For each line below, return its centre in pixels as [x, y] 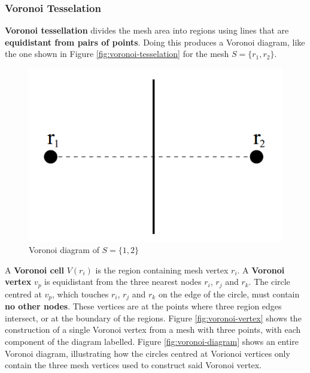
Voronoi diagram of [64, 250]
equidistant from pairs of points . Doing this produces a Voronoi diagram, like [155, 42]
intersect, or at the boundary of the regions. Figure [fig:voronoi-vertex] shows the [153, 318]
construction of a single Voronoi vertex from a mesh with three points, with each [153, 330]
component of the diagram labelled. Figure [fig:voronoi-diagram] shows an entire [152, 342]
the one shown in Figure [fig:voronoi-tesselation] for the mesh [117, 54]
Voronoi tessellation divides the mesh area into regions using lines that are [147, 30]
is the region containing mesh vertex [162, 270]
